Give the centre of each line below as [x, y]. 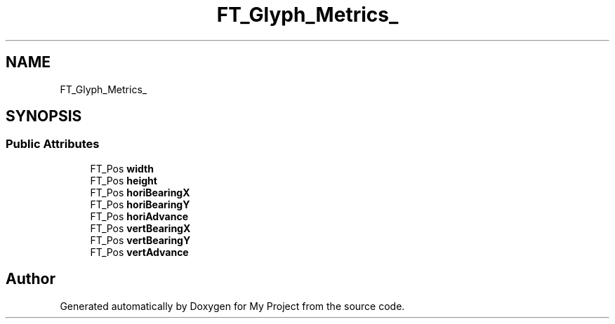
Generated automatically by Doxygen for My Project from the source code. [232, 306]
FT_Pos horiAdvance [139, 216]
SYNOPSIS [44, 116]
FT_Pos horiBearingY [140, 204]
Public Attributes [53, 144]
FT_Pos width [122, 168]
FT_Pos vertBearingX [140, 228]
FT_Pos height [124, 180]
